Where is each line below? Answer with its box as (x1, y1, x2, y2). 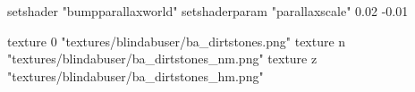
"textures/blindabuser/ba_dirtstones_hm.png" (7, 66, 264, 85)
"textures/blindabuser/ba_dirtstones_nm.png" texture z (7, 49, 318, 68)
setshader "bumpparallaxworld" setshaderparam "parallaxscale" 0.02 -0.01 (7, 2, 409, 20)
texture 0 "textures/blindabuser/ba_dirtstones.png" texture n (7, 31, 346, 50)
